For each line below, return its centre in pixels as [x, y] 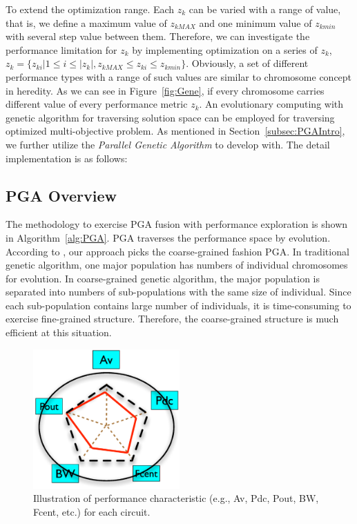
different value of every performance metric [97, 104]
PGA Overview [61, 195]
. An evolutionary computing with [271, 104]
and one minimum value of [255, 22]
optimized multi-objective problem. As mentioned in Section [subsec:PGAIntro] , [175, 131]
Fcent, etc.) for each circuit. [92, 511]
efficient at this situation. [59, 332]
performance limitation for [61, 49]
